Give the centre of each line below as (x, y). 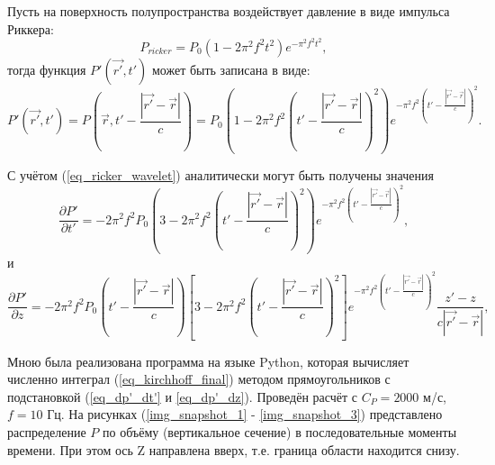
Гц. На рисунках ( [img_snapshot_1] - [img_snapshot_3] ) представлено (245, 414)
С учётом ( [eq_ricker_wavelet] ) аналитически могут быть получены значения (220, 175)
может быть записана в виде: (231, 69)
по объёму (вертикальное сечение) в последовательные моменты (280, 432)
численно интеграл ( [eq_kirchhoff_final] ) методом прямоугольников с (199, 379)
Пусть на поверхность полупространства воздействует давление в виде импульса (229, 11)
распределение (47, 432)
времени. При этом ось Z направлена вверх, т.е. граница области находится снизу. (234, 449)
